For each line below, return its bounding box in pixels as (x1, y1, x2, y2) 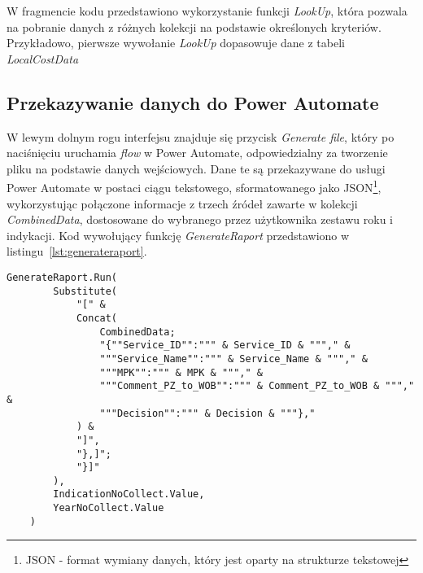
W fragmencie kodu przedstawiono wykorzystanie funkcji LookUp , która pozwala (7, 2, 408, 19)
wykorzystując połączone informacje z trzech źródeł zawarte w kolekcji (7, 195, 358, 212)
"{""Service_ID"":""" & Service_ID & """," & (99, 339, 351, 352)
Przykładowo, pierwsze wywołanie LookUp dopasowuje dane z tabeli (7, 34, 345, 51)
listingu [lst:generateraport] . (7, 243, 147, 260)
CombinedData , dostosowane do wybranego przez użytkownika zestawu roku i (7, 211, 393, 228)
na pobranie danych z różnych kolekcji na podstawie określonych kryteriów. (7, 18, 382, 35)
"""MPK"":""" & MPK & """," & (99, 366, 263, 378)
